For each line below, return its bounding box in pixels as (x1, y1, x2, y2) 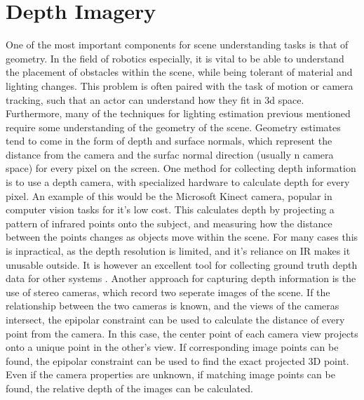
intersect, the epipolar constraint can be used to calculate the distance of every (6, 312, 345, 326)
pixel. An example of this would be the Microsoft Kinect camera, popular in (6, 188, 332, 203)
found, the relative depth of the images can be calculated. (6, 380, 253, 395)
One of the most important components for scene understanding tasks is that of (6, 37, 349, 52)
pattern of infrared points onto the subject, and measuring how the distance (6, 215, 332, 230)
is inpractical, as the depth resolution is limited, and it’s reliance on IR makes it (6, 244, 351, 258)
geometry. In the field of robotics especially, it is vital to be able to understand (6, 51, 344, 65)
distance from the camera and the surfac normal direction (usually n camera (6, 147, 334, 161)
